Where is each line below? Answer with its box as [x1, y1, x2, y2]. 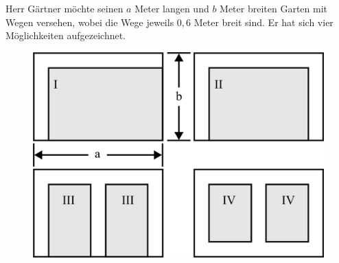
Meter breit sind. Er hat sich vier [194, 14, 334, 29]
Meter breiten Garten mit [220, 1, 328, 15]
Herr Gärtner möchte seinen [5, 1, 124, 15]
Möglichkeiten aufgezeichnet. [5, 28, 126, 43]
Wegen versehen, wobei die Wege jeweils [5, 14, 174, 29]
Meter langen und [135, 1, 209, 15]
